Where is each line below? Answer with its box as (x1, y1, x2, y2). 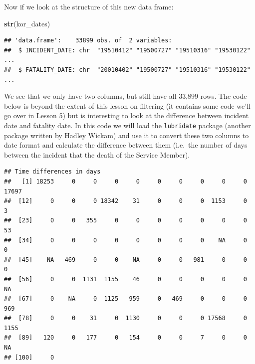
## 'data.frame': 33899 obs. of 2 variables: (4, 37, 172, 44)
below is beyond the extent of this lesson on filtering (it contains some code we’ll (4, 100, 251, 111)
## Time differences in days (4, 168, 101, 176)
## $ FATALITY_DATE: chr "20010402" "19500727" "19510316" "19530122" (4, 66, 251, 73)
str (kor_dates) (4, 18, 50, 28)
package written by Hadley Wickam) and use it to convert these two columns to (4, 130, 249, 140)
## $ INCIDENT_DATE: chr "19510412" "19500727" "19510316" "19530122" (4, 46, 251, 54)
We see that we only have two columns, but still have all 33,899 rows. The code (4, 91, 247, 101)
